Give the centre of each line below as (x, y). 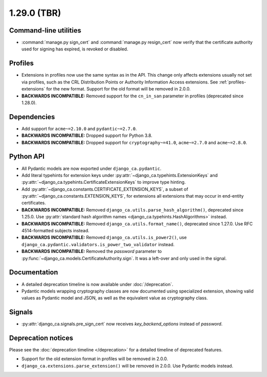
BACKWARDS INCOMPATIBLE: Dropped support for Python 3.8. (87, 135)
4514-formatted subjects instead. (55, 231)
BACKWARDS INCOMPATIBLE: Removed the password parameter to (92, 251)
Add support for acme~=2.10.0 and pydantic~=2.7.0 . (79, 128)
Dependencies (32, 117)
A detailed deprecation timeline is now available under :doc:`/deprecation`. (97, 284)
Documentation (34, 272)
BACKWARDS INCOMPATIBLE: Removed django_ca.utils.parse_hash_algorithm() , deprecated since (133, 209)
